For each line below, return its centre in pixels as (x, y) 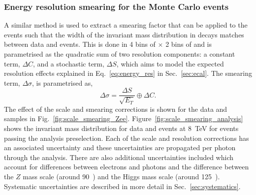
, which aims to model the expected (170, 63)
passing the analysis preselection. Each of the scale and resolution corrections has (127, 138)
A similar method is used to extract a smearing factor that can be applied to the (126, 25)
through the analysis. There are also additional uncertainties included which (119, 157)
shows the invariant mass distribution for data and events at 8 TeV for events (121, 128)
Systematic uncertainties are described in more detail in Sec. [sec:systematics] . (122, 186)
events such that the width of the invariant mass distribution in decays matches (124, 34)
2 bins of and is (189, 44)
